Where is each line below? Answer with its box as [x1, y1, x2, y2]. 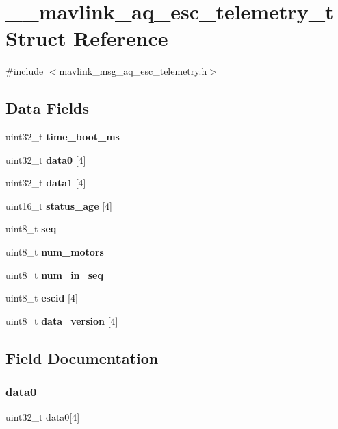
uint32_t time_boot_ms [5, 130, 120, 144]
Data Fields [5, 97, 90, 119]
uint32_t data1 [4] [5, 175, 86, 190]
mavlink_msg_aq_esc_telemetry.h [59, 64, 207, 78]
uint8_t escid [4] [5, 291, 78, 305]
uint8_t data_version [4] [5, 313, 118, 328]
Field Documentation [5, 347, 159, 368]
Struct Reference [5, 24, 168, 52]
